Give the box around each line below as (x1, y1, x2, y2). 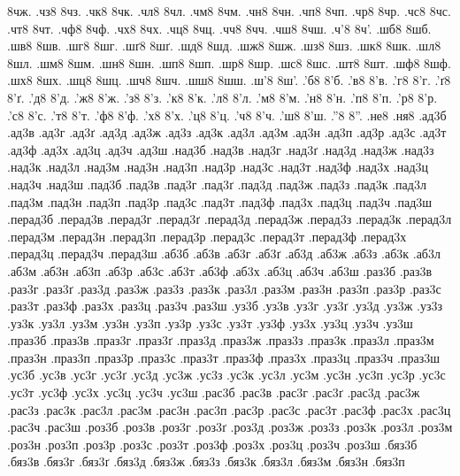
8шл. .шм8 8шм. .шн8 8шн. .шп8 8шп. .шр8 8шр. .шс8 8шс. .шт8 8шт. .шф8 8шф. (7, 53, 451, 72)
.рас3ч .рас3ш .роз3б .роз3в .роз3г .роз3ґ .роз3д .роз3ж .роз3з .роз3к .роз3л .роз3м (7, 418, 453, 436)
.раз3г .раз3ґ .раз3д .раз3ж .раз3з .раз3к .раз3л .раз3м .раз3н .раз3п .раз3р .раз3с (7, 279, 441, 297)
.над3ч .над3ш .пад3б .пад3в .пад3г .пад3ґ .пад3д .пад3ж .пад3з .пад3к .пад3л (7, 174, 426, 193)
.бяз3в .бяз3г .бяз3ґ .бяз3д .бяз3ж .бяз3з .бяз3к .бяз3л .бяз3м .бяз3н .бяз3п (7, 452, 405, 471)
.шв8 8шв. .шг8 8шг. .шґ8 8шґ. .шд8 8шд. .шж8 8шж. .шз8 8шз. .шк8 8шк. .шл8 (7, 36, 441, 55)
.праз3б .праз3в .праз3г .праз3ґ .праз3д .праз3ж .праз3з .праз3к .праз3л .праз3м (7, 331, 434, 349)
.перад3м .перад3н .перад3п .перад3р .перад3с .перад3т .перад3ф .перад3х (7, 226, 407, 245)
